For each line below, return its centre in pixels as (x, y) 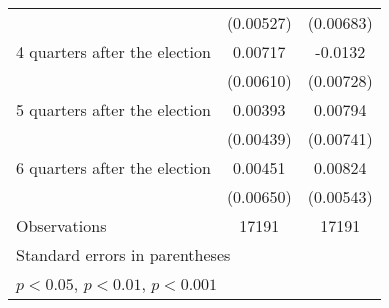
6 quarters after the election (113, 167)
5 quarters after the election (113, 109)
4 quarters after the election (113, 51)
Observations (61, 225)
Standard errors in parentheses (123, 254)
